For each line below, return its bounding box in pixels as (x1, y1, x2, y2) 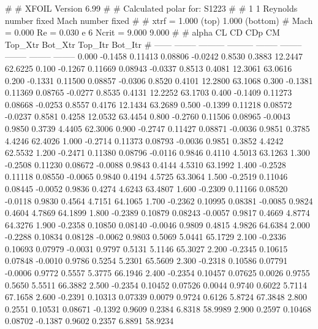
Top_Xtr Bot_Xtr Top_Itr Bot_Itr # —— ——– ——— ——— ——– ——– (5, 37, 302, 50)
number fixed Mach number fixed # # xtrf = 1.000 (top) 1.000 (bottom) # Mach (5, 14, 313, 26)
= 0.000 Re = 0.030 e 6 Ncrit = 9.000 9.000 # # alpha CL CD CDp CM (5, 26, 280, 39)
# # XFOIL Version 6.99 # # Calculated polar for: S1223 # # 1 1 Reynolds (5, 2, 298, 14)
